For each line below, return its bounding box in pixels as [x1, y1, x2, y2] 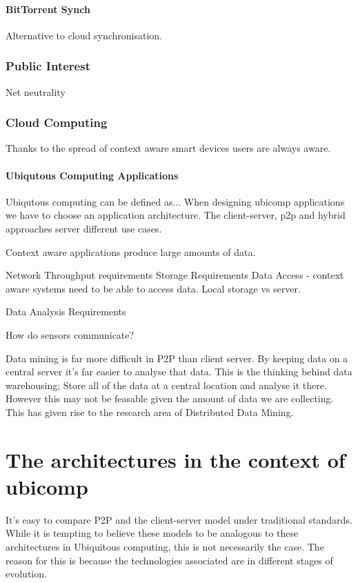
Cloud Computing [6, 114, 108, 131]
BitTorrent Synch [6, 1, 90, 16]
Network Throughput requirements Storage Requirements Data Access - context [6, 268, 344, 282]
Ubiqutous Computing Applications [6, 168, 179, 182]
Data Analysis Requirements [6, 304, 126, 319]
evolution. [6, 566, 47, 581]
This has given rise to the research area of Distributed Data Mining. [6, 404, 294, 419]
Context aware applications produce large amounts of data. [6, 244, 256, 259]
